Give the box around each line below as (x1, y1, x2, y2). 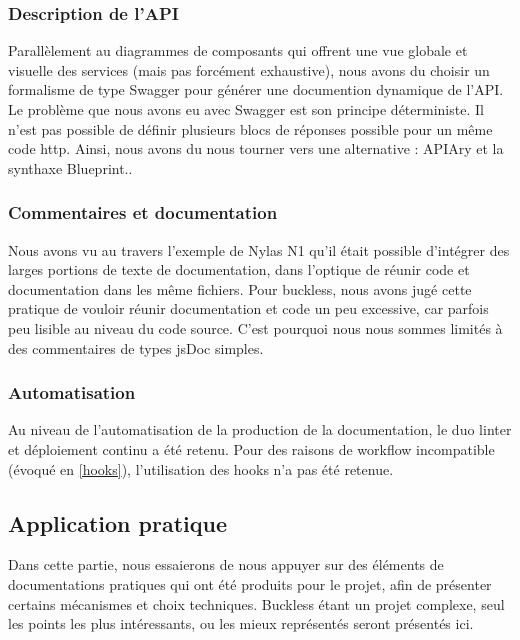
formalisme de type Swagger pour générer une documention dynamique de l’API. (8, 79, 504, 100)
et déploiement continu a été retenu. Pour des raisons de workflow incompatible (8, 438, 495, 459)
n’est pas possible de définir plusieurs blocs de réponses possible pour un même (8, 118, 493, 139)
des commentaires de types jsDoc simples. (8, 337, 264, 358)
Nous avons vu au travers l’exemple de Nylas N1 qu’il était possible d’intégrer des (8, 239, 510, 260)
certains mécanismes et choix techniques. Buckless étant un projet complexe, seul (8, 593, 505, 614)
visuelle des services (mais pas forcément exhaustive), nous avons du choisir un (8, 59, 490, 80)
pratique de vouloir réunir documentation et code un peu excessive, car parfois (8, 298, 489, 319)
